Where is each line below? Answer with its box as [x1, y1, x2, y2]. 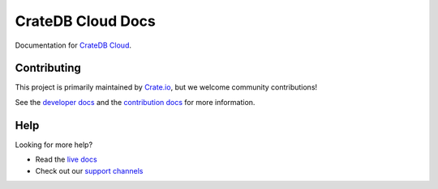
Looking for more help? [15, 140, 93, 149]
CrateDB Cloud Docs [15, 12, 156, 30]
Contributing [15, 61, 81, 75]
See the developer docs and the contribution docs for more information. [15, 97, 255, 107]
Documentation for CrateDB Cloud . [15, 40, 132, 50]
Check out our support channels [35, 166, 144, 175]
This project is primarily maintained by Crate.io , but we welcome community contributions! [15, 82, 318, 92]
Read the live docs [35, 154, 97, 165]
